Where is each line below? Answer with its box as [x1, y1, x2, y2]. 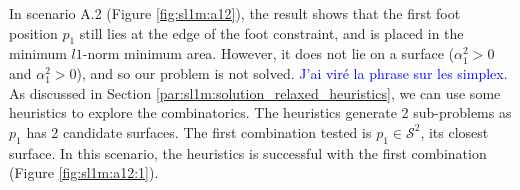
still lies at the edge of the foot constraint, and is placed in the [79, 22, 464, 43]
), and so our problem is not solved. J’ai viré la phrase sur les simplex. [76, 62, 508, 83]
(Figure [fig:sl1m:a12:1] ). [9, 162, 159, 183]
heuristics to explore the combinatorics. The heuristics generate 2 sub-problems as [9, 102, 512, 123]
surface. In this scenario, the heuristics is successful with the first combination [9, 142, 487, 163]
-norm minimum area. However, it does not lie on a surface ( [82, 43, 455, 64]
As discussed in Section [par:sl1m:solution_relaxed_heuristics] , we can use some [9, 82, 501, 103]
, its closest [420, 121, 489, 142]
